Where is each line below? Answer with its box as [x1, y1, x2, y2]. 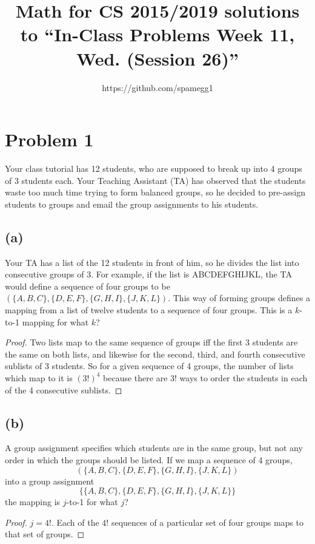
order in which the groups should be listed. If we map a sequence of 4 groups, [5, 453, 293, 466]
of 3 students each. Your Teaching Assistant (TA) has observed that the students [5, 174, 306, 186]
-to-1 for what [66, 495, 118, 508]
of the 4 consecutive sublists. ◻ [5, 383, 122, 396]
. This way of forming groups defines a [168, 291, 311, 304]
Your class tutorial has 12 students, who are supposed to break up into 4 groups [5, 162, 302, 175]
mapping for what [22, 315, 89, 328]
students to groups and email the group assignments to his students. [5, 197, 259, 210]
